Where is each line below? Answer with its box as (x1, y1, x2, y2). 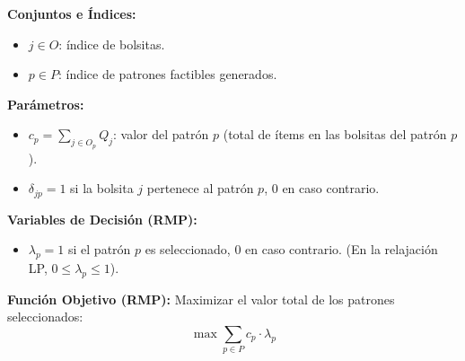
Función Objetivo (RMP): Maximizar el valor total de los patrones (7, 289, 395, 308)
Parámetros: (7, 94, 84, 113)
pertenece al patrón (146, 179, 254, 198)
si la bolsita (70, 179, 134, 198)
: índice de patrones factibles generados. (57, 65, 277, 84)
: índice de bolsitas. (58, 34, 165, 53)
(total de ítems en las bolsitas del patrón (223, 125, 447, 144)
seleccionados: (7, 307, 83, 326)
